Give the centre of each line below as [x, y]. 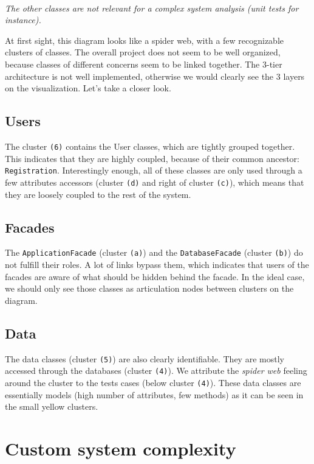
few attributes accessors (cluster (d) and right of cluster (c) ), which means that [155, 182]
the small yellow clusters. [52, 406]
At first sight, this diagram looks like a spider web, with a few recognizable [145, 40]
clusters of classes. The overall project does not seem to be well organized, [143, 52]
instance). [23, 20]
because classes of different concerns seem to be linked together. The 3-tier [144, 64]
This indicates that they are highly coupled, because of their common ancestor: [152, 158]
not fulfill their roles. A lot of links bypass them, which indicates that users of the [157, 264]
